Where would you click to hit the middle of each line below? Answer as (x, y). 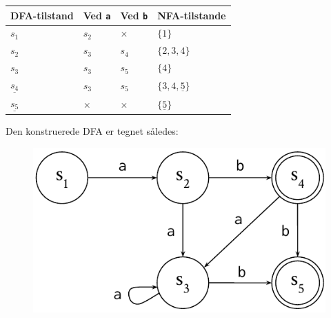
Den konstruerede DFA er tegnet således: (92, 131)
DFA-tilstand (42, 15)
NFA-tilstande (192, 15)
